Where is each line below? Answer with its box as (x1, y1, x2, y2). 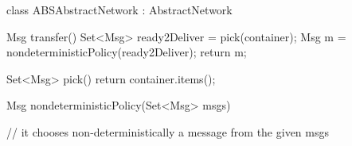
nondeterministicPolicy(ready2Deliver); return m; (6, 44, 247, 60)
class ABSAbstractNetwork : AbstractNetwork (6, 2, 233, 17)
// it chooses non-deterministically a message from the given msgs (6, 123, 329, 140)
